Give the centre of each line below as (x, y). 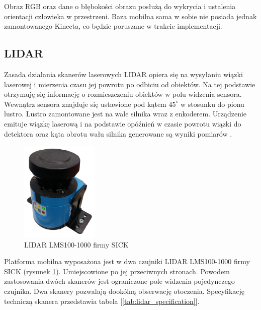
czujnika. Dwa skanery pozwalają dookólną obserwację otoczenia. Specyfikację (124, 291)
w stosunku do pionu (212, 104)
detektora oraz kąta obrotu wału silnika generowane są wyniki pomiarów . (118, 133)
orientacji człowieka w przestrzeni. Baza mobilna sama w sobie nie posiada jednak (130, 16)
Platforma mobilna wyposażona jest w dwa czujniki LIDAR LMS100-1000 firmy (127, 261)
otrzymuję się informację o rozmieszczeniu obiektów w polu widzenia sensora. (123, 94)
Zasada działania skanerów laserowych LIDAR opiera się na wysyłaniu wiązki (123, 74)
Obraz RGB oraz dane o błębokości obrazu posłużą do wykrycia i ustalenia (120, 6)
